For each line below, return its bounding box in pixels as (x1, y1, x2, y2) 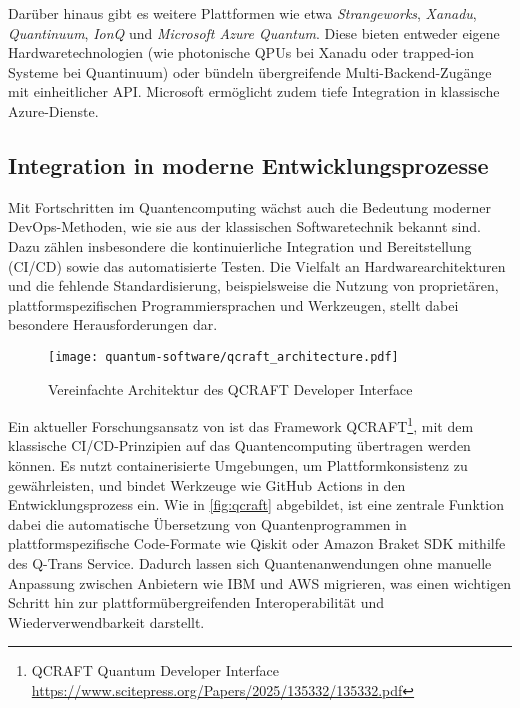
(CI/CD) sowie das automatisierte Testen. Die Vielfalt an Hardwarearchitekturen (8, 255, 506, 276)
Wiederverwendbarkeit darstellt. (8, 611, 205, 632)
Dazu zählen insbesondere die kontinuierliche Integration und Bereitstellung (8, 235, 472, 256)
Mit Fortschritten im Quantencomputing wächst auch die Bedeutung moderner (8, 196, 491, 217)
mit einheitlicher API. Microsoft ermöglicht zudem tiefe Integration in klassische (8, 81, 500, 102)
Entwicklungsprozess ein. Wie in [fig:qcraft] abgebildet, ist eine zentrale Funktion (8, 494, 504, 515)
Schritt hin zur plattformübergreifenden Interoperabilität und (8, 592, 385, 613)
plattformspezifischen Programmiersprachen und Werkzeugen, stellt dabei (8, 294, 459, 315)
